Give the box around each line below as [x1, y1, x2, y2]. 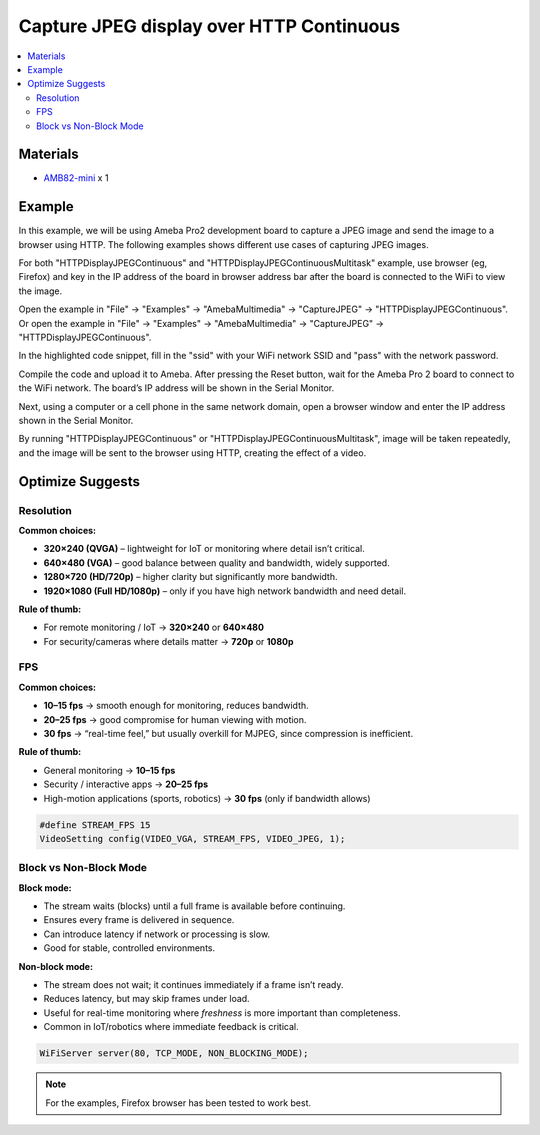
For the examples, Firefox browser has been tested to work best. [45, 1096, 312, 1109]
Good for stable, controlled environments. [43, 942, 215, 954]
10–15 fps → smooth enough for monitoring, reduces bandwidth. [43, 700, 309, 712]
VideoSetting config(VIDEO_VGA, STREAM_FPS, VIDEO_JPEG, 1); [39, 833, 346, 844]
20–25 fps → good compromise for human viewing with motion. [43, 713, 307, 725]
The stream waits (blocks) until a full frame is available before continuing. [43, 900, 346, 912]
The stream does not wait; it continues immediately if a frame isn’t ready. [43, 979, 344, 990]
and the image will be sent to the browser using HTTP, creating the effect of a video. [18, 446, 367, 459]
